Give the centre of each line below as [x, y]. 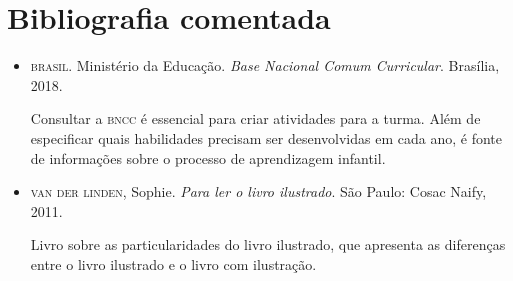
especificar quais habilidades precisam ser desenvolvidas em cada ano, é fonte [266, 137]
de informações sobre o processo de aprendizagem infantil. [208, 157]
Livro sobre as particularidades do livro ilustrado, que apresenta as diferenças [268, 244]
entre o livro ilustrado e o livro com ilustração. [173, 263]
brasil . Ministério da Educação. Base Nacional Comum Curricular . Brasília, [265, 65]
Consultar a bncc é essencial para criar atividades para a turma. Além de [255, 118]
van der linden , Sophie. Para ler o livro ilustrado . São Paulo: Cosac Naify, [258, 191]
